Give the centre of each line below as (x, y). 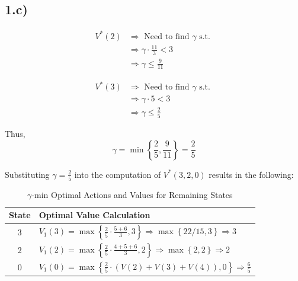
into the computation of (118, 174)
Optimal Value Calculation (94, 215)
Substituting (27, 174)
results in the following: (251, 174)
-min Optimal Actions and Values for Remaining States (132, 194)
